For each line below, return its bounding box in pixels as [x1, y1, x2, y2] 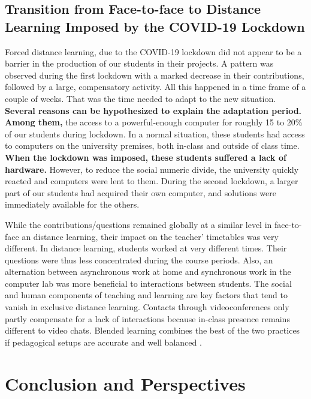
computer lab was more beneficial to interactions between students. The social [5, 277, 292, 289]
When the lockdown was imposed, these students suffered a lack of [5, 151, 286, 163]
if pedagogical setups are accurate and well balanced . [5, 335, 202, 348]
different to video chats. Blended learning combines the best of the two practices [5, 324, 300, 337]
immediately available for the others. [5, 198, 140, 211]
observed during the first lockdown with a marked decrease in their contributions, [5, 68, 304, 81]
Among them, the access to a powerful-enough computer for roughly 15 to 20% [5, 116, 303, 128]
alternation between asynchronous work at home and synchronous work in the [5, 265, 291, 278]
